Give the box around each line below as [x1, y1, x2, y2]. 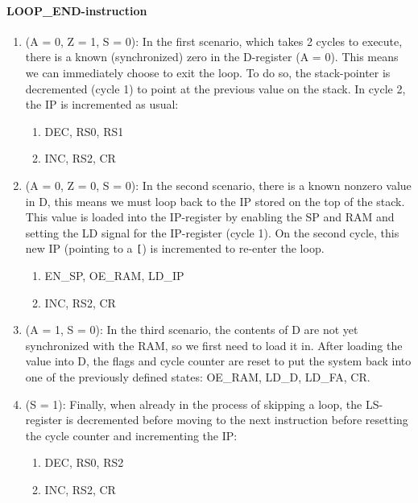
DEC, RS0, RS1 [44, 122, 124, 139]
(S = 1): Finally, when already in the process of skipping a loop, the [25, 395, 362, 412]
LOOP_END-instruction [6, 2, 147, 19]
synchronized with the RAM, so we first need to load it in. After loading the [25, 336, 403, 353]
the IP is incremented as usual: [25, 96, 179, 113]
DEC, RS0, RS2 [44, 454, 124, 471]
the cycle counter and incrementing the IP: [25, 427, 238, 443]
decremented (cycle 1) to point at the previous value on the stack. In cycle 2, [25, 80, 406, 97]
